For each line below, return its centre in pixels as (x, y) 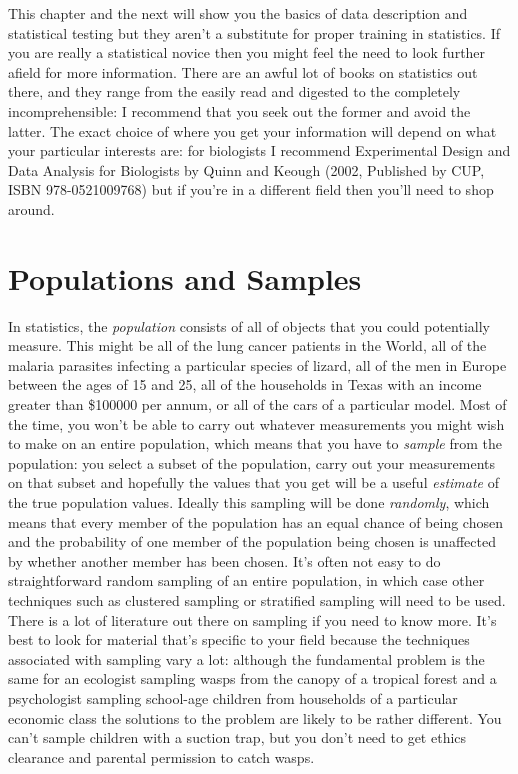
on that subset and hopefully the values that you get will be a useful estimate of (253, 482)
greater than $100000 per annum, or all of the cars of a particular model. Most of (257, 404)
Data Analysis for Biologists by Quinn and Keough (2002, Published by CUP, (246, 169)
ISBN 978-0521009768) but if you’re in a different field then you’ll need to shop (251, 189)
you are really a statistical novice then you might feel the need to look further (247, 52)
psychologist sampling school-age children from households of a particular (233, 697)
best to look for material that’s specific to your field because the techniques (239, 639)
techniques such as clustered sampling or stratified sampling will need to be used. (257, 599)
